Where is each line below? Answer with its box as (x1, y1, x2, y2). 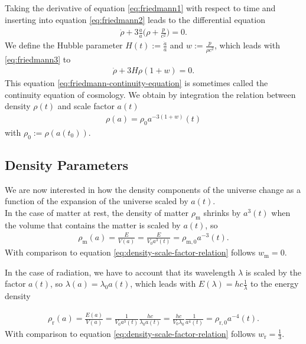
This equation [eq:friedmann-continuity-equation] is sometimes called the (5, 77, 268, 89)
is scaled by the (245, 266, 301, 278)
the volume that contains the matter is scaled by (5, 218, 181, 231)
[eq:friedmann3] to (5, 53, 71, 65)
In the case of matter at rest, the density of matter (5, 207, 189, 219)
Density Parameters (5, 156, 129, 174)
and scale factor (57, 100, 115, 112)
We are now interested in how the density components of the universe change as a (5, 183, 301, 195)
